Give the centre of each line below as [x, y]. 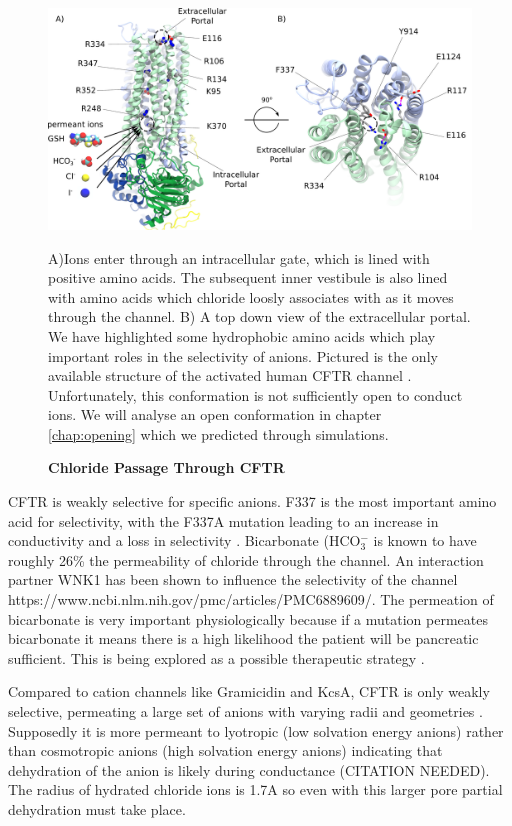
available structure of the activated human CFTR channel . [230, 375]
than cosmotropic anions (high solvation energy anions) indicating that [225, 750]
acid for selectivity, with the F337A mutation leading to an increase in [223, 520]
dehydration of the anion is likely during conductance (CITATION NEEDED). [249, 769]
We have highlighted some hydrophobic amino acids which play [242, 335]
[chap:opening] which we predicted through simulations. [218, 433]
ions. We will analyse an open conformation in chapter [215, 414]
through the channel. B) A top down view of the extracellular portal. [259, 316]
